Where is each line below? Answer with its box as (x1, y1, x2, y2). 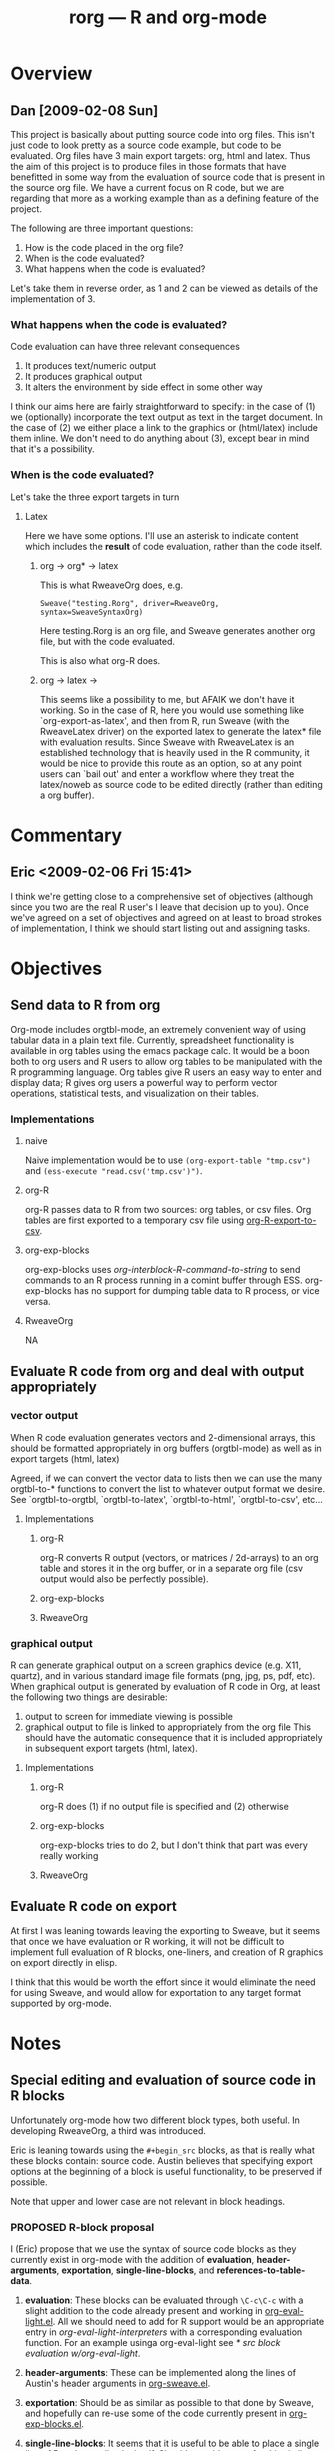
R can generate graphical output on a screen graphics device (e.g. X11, (10, 1659, 302, 1671)
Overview (10, 62, 93, 85)
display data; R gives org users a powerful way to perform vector (10, 1076, 278, 1088)
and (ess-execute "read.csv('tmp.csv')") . (24, 1164, 203, 1176)
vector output (10, 1409, 78, 1423)
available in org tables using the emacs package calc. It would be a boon (10, 1044, 310, 1056)
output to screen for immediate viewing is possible (24, 1710, 233, 1722)
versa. (24, 1295, 52, 1307)
